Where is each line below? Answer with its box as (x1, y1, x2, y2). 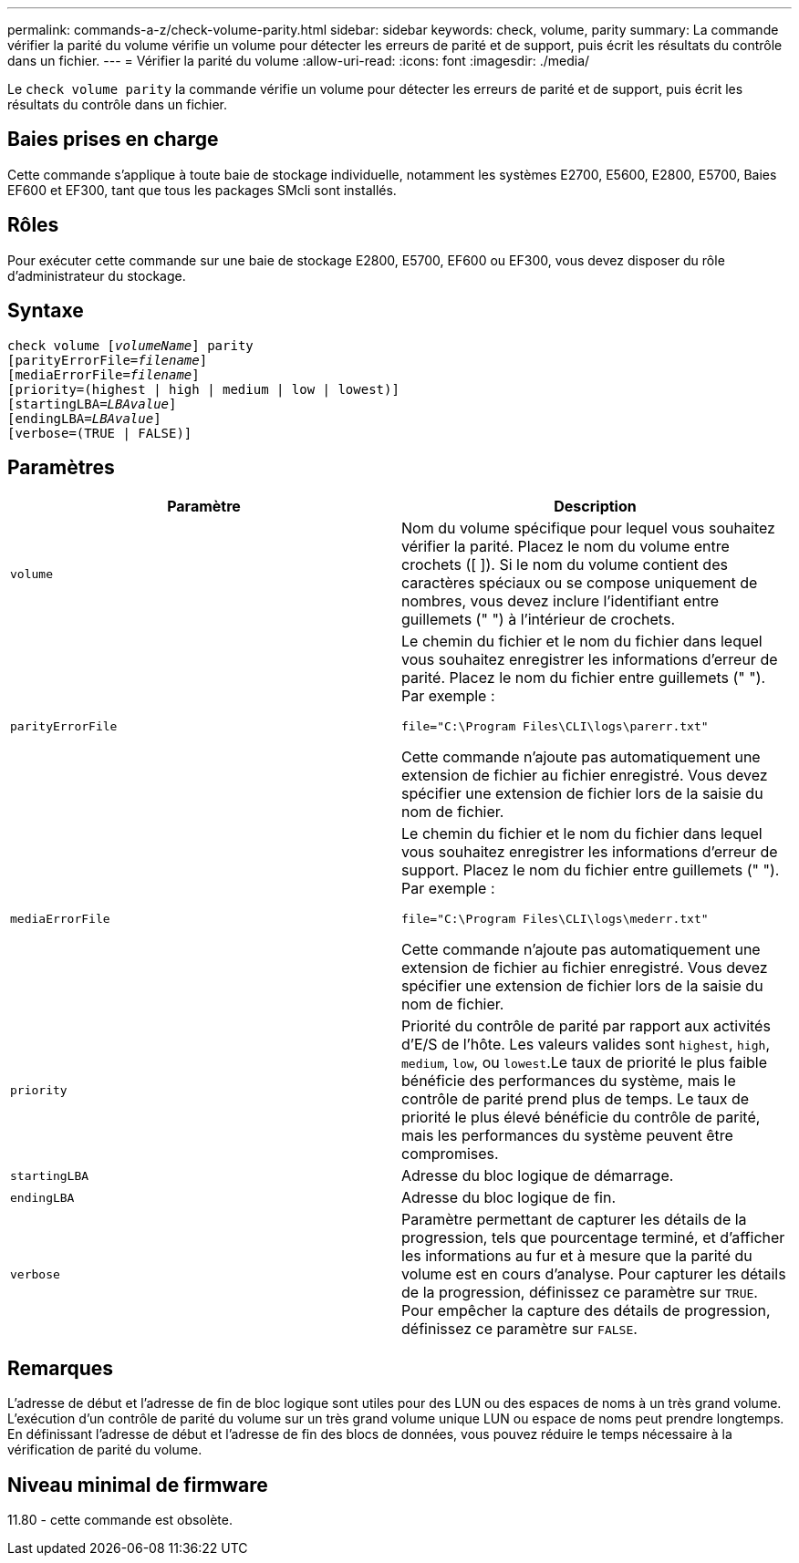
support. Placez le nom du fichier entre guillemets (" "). (401, 861, 780, 880)
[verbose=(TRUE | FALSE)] (7, 425, 192, 440)
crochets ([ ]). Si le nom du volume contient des (401, 555, 728, 574)
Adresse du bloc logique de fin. (401, 1188, 617, 1207)
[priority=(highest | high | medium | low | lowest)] (7, 381, 399, 397)
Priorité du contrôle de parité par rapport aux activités (401, 1017, 771, 1036)
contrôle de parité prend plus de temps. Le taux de (401, 1090, 750, 1109)
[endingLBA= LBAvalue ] (7, 410, 161, 426)
